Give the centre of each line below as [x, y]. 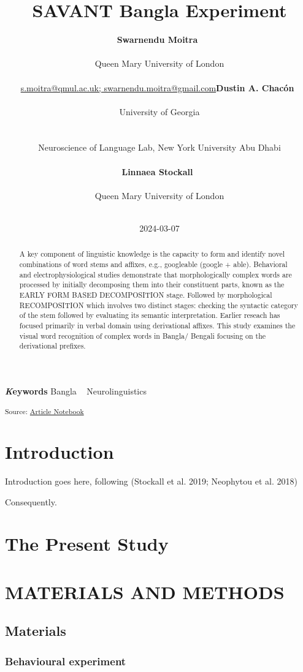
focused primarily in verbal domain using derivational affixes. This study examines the [157, 326]
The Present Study [87, 544]
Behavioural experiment [66, 661]
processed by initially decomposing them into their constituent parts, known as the [152, 285]
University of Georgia [159, 111]
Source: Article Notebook [44, 411]
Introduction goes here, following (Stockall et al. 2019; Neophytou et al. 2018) [151, 481]
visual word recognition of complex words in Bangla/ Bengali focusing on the [143, 335]
